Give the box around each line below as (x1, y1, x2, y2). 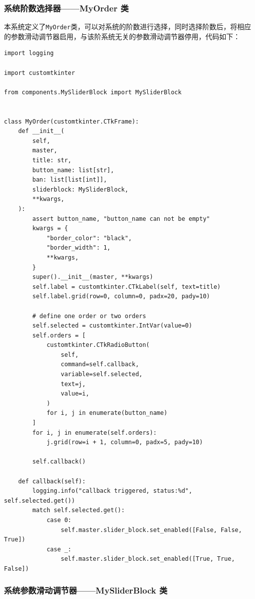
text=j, (61, 380, 86, 388)
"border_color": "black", (46, 234, 132, 242)
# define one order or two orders (32, 312, 146, 320)
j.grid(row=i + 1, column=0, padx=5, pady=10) (46, 439, 203, 446)
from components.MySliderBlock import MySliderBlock (4, 88, 182, 96)
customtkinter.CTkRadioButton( (46, 341, 150, 349)
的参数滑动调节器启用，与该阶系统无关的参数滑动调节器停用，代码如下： (4, 31, 240, 41)
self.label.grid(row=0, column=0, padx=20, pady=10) (32, 293, 210, 300)
